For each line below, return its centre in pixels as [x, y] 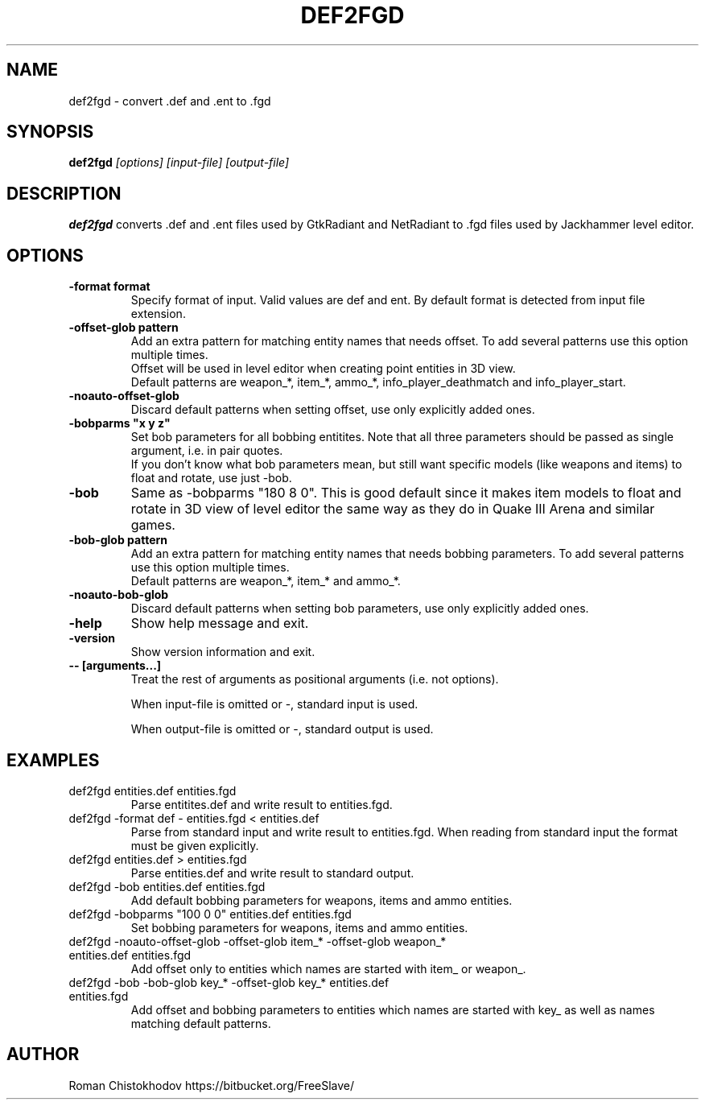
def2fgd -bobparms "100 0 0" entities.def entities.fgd [210, 914]
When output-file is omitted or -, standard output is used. [282, 729]
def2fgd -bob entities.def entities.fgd [167, 886]
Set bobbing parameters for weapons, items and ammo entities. [299, 927]
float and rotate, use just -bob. [211, 478]
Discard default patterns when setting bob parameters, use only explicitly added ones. [360, 609]
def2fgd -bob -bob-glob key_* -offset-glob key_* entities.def [229, 982]
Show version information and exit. [223, 652]
